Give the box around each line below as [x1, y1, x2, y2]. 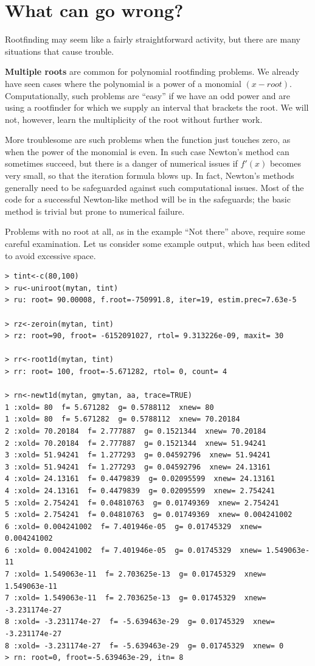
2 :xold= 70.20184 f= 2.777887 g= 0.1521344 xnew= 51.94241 [5, 439, 266, 448]
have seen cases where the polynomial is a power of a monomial [5, 77, 241, 89]
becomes [269, 157, 301, 170]
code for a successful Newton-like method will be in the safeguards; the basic [5, 193, 291, 206]
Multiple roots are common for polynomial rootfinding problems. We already [5, 65, 299, 78]
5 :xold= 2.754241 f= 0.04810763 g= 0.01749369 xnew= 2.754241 [5, 498, 280, 507]
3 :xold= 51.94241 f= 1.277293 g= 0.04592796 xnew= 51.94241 [5, 451, 271, 460]
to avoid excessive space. [5, 249, 96, 262]
